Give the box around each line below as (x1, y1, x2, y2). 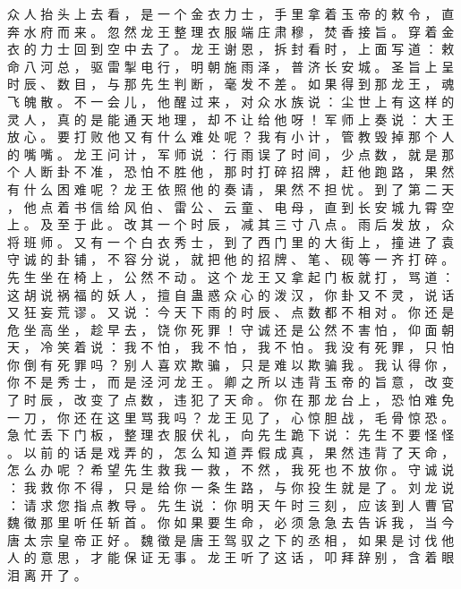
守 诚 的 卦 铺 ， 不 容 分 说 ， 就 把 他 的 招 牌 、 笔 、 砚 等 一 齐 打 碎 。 (7, 250, 455, 269)
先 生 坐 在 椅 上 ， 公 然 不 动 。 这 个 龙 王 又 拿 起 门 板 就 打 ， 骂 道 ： (7, 267, 455, 286)
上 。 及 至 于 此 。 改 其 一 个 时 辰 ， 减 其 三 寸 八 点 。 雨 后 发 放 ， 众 (7, 215, 455, 234)
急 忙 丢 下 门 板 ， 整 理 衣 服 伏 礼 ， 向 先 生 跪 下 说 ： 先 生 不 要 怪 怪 (7, 425, 455, 444)
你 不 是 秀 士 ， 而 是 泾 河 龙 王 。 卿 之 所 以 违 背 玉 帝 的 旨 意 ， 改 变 (7, 372, 455, 391)
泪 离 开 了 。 (7, 566, 87, 584)
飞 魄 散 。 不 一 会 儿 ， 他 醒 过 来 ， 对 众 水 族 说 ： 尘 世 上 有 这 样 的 (7, 91, 455, 110)
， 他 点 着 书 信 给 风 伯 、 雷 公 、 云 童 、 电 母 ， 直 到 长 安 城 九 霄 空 (7, 197, 455, 216)
